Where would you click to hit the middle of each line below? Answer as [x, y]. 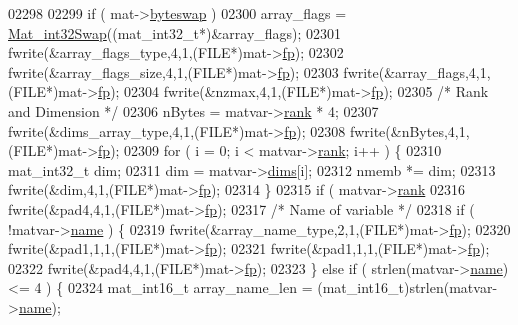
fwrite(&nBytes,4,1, [409, 130]
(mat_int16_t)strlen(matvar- [407, 287]
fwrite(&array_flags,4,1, [417, 71]
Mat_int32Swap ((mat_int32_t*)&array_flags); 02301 [175, 32]
